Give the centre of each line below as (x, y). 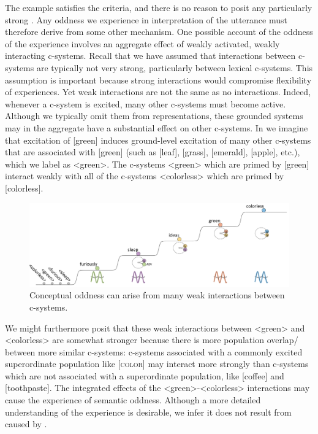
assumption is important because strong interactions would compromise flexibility (158, 79)
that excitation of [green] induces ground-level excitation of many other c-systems (158, 140)
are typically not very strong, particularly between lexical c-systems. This (175, 67)
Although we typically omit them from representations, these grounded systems (154, 116)
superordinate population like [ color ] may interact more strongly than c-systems (157, 364)
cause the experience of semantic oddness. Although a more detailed (133, 400)
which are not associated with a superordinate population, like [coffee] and (145, 375)
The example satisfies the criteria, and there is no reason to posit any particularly (159, 7)
